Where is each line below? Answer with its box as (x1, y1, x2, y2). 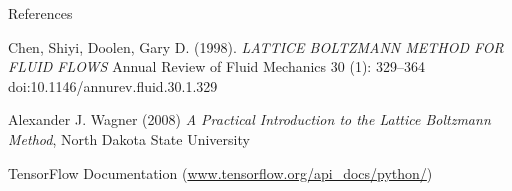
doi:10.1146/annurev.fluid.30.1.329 (8, 75, 218, 96)
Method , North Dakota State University (8, 128, 250, 149)
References (8, 3, 73, 23)
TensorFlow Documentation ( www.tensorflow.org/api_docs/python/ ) (8, 162, 433, 183)
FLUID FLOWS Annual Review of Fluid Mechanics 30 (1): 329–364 (8, 56, 425, 77)
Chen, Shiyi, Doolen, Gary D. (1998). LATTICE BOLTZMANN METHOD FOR (8, 36, 504, 57)
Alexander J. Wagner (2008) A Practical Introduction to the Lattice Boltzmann (8, 109, 491, 130)
